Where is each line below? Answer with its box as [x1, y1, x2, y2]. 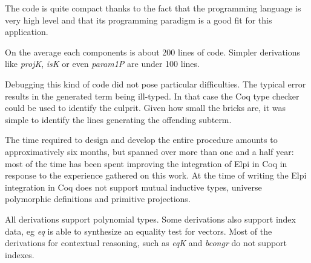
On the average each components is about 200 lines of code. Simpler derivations [5, 45, 301, 58]
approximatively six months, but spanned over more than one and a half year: [5, 145, 294, 157]
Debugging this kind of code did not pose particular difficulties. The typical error [5, 77, 306, 90]
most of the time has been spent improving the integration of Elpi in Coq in [5, 157, 287, 170]
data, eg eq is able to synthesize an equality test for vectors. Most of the [5, 224, 272, 237]
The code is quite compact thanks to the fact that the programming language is [5, 2, 301, 14]
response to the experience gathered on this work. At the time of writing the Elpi [5, 169, 307, 182]
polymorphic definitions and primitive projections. [5, 192, 191, 205]
